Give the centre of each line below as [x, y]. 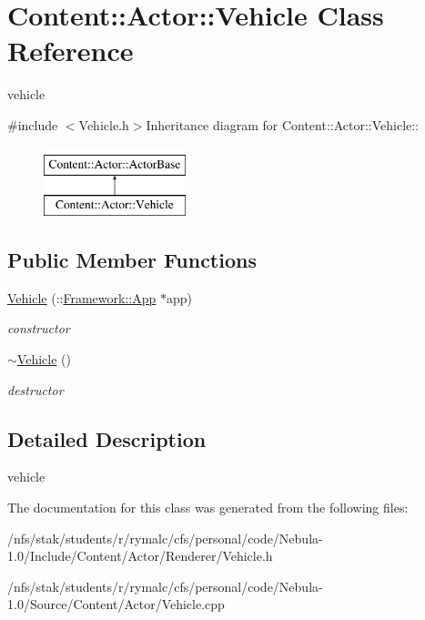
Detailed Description [107, 438]
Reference [71, 51]
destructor [35, 389]
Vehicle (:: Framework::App [82, 297]
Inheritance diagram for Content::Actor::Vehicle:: [283, 124]
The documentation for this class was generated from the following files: [208, 508]
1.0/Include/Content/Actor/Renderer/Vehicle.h [140, 556]
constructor [39, 328]
